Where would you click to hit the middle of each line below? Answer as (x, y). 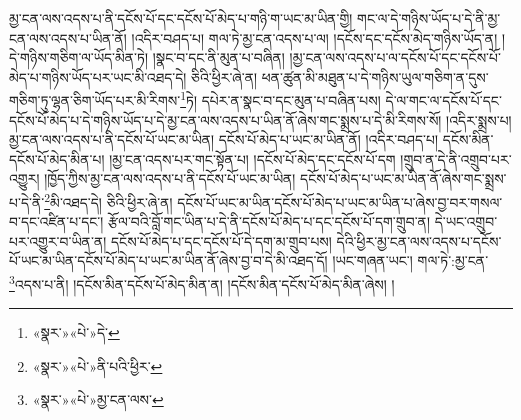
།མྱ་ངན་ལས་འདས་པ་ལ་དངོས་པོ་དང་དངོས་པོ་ (395, 57)
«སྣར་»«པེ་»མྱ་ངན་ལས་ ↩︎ (98, 399)
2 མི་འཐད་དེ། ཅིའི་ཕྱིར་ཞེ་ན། (108, 200)
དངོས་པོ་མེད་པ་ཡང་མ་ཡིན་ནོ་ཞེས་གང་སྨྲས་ (403, 178)
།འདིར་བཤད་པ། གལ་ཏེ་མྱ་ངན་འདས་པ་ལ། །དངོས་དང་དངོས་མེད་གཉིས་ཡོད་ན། (314, 37)
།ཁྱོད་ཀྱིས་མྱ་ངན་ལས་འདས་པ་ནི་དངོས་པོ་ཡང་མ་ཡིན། (170, 178)
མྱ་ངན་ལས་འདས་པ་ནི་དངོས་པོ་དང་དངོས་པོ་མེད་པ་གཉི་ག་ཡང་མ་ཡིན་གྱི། (181, 18)
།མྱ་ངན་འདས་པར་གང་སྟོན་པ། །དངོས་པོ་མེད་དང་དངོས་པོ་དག (252, 158)
